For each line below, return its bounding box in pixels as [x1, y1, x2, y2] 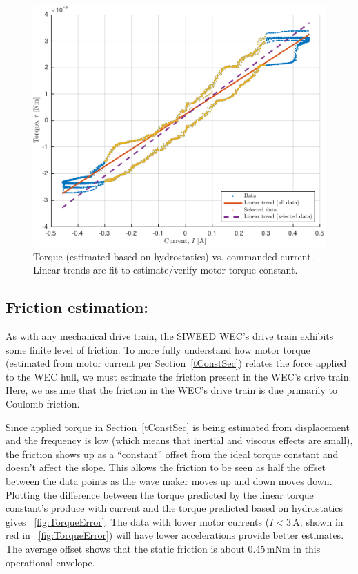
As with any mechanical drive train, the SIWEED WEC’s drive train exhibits [6, 329, 334, 343]
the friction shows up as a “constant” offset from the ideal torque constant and [6, 446, 339, 461]
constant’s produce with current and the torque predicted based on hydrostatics [6, 501, 344, 515]
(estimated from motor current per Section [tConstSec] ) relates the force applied [6, 356, 347, 370]
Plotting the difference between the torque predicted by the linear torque [6, 487, 314, 501]
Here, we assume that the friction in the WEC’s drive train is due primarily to [6, 383, 338, 397]
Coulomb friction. [6, 396, 80, 410]
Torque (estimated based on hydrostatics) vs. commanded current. [33, 249, 314, 263]
